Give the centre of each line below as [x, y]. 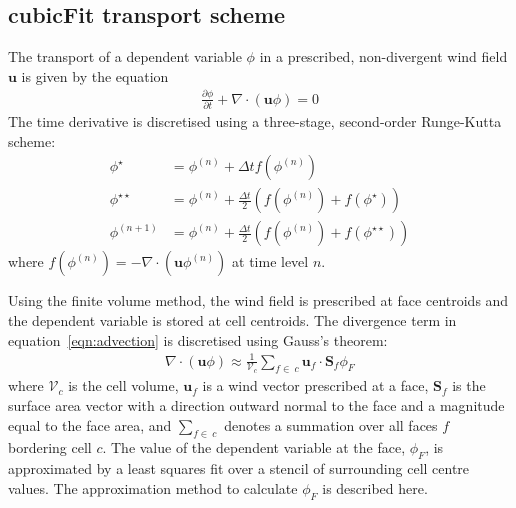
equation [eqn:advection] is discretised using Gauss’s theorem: [198, 339]
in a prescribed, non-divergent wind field [383, 56]
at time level [270, 261]
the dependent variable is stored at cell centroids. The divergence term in [232, 319]
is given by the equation [95, 75]
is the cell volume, [123, 385]
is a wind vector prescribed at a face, [315, 385]
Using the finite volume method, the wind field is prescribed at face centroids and [258, 300]
